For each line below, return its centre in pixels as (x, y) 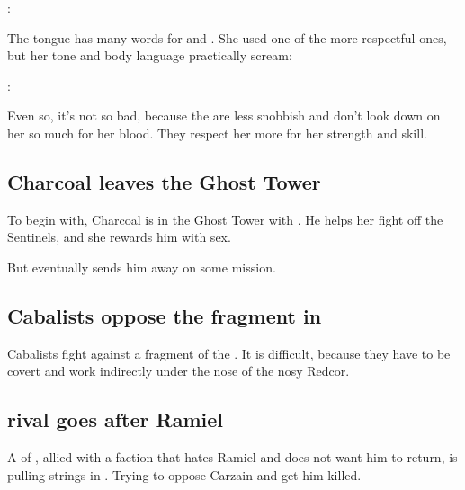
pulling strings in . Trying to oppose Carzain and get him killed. (184, 474)
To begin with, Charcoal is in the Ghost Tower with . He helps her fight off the (225, 219)
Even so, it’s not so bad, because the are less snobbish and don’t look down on (224, 116)
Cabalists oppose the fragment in (165, 315)
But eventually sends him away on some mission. (142, 267)
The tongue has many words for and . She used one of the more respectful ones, (227, 37)
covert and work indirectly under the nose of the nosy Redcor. (179, 371)
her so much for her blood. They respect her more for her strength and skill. (217, 133)
